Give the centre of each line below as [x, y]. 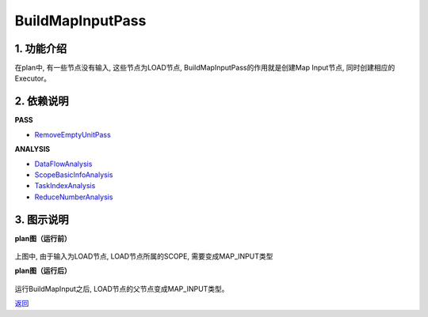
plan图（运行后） [43, 271]
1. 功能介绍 [41, 49]
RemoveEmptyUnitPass [73, 134]
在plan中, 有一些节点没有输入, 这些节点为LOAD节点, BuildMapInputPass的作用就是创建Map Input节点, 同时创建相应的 [205, 68]
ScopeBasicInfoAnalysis [74, 175]
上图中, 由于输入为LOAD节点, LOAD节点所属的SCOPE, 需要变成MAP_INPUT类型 [144, 256]
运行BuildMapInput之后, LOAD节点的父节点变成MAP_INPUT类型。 [122, 289]
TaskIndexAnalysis [65, 186]
